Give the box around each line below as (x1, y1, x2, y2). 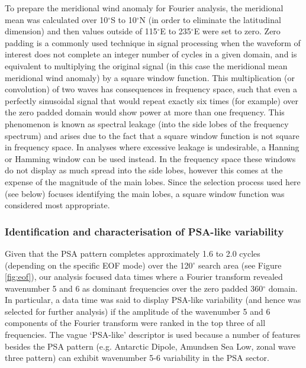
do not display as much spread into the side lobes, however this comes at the (5, 164, 283, 176)
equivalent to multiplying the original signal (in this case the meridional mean (5, 59, 288, 72)
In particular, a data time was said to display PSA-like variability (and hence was (5, 293, 301, 306)
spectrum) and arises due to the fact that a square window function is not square (5, 129, 299, 141)
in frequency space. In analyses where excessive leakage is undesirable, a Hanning (5, 141, 299, 153)
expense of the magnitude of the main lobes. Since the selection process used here (5, 175, 301, 188)
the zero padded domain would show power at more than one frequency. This (5, 106, 285, 118)
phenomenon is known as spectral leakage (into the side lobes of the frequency (5, 117, 289, 130)
